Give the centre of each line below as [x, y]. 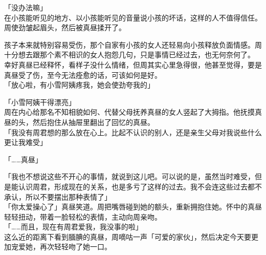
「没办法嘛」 [26, 7]
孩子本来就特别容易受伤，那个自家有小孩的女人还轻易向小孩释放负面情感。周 [133, 44]
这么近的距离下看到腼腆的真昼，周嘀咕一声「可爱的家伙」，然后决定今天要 [128, 236]
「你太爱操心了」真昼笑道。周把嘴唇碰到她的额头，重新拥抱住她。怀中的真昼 [133, 207]
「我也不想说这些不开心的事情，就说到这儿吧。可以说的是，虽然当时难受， [129, 176]
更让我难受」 [26, 142]
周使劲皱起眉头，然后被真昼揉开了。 [65, 27]
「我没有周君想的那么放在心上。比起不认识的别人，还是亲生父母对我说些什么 [133, 132]
